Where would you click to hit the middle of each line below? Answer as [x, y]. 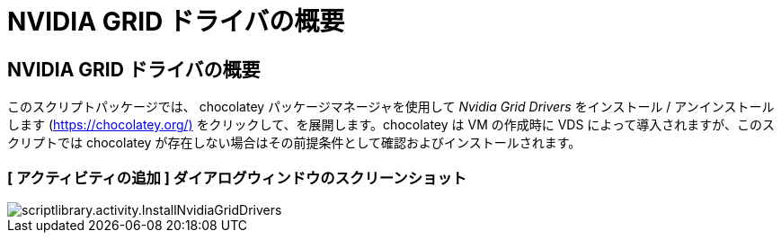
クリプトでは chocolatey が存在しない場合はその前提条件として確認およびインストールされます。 [294, 143]
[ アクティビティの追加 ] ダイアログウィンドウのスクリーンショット [237, 178]
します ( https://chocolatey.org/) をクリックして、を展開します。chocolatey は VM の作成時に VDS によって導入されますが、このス [391, 125]
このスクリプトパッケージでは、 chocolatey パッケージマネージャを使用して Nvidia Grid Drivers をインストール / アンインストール [391, 107]
